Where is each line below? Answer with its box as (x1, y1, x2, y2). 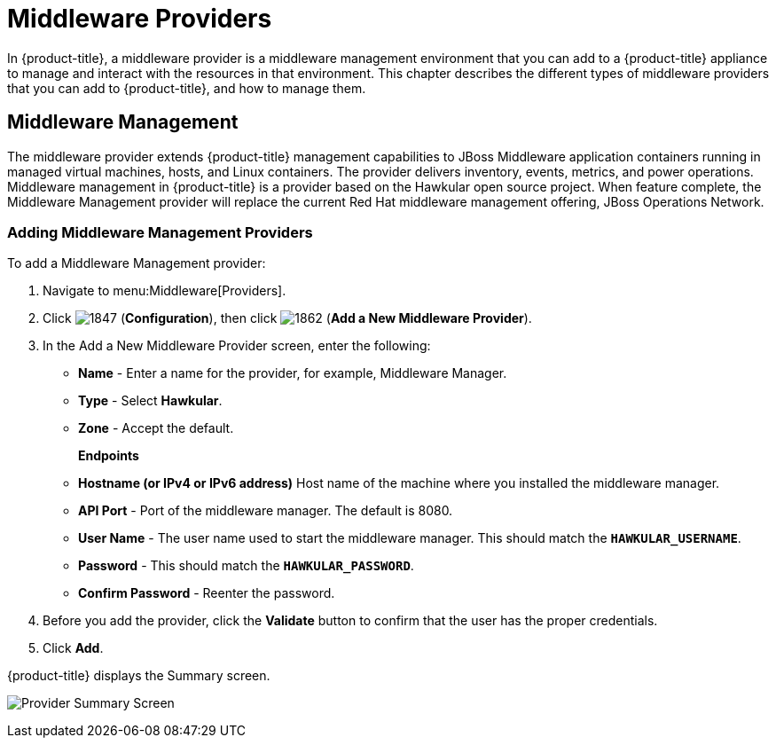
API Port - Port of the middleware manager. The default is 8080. (78, 503, 453, 519)
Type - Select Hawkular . (78, 393, 223, 409)
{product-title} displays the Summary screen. (7, 668, 270, 684)
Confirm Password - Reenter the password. (78, 585, 335, 601)
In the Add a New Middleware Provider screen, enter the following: (43, 338, 431, 354)
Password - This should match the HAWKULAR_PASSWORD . (78, 558, 414, 574)
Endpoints (78, 448, 139, 464)
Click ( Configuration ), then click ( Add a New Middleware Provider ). (43, 310, 532, 326)
